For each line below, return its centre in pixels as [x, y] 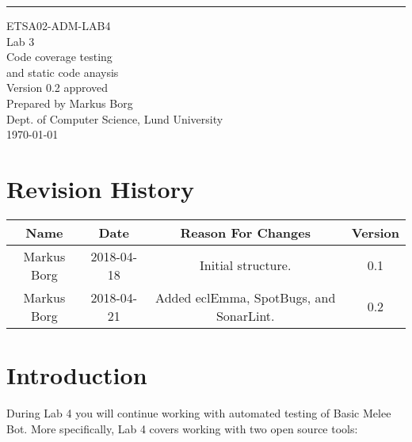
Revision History [100, 188]
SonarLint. [245, 315]
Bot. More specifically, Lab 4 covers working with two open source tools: [182, 428]
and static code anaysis [63, 72]
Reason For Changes [245, 232]
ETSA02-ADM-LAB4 [59, 25]
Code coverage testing [59, 57]
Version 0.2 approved [57, 88]
